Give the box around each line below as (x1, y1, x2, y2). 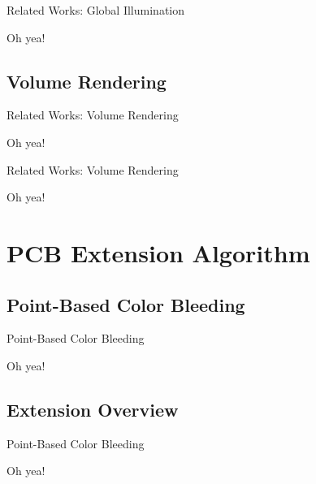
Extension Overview (6, 396, 179, 421)
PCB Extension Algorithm (6, 236, 310, 269)
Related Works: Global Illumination (6, 2, 185, 18)
